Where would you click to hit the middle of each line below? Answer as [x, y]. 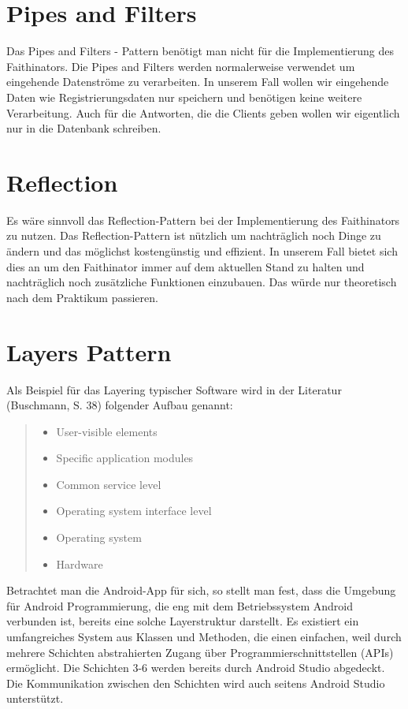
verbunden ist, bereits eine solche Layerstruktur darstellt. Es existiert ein [183, 621]
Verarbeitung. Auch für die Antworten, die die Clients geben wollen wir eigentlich [203, 112]
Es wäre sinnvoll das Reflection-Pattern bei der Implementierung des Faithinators [203, 220]
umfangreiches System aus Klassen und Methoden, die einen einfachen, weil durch [204, 637]
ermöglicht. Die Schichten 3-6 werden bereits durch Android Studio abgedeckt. [196, 668]
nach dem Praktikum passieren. [82, 297]
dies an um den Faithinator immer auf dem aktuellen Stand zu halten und [185, 266]
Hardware [80, 563]
